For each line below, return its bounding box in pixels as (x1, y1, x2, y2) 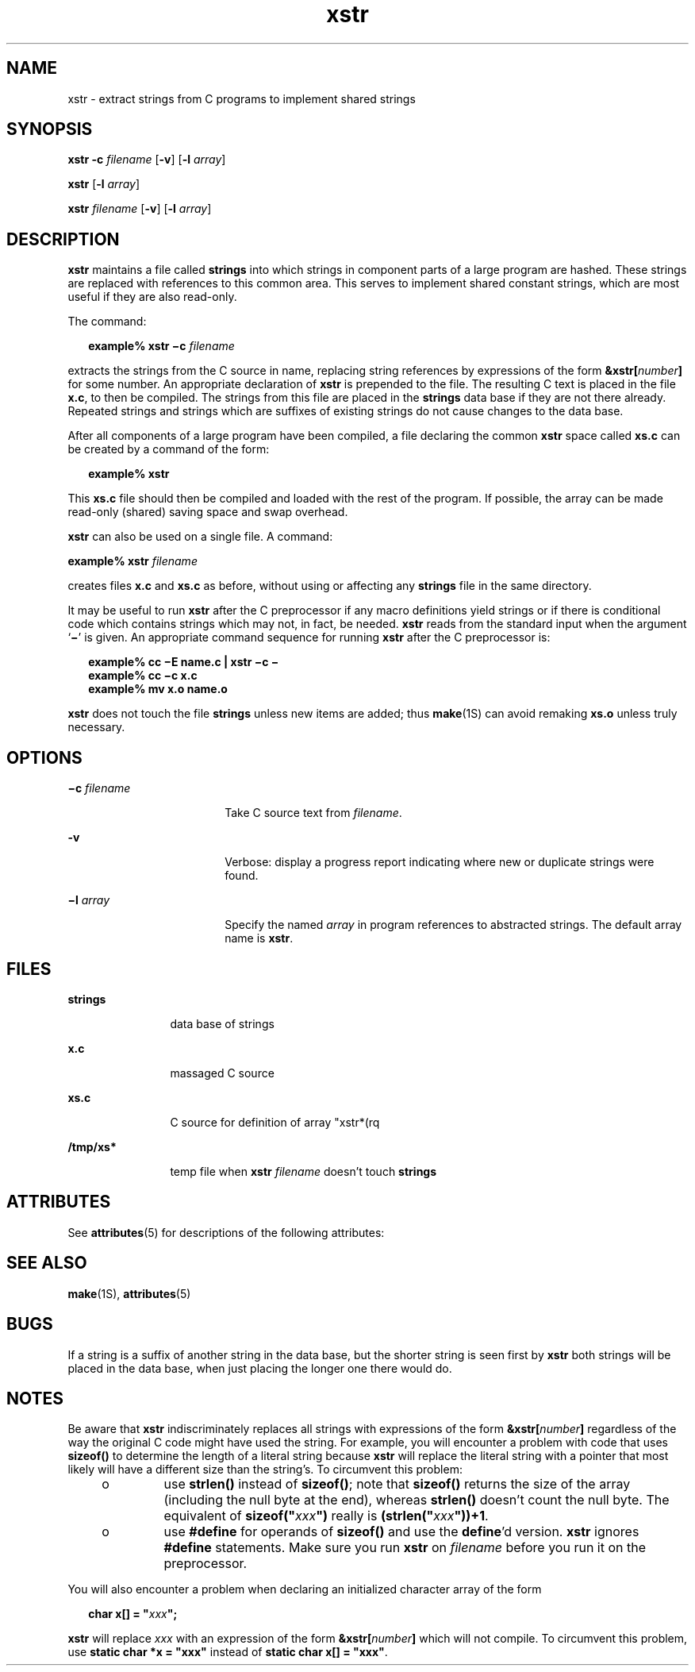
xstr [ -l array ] (67, 177, 140, 191)
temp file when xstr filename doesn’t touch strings (170, 1164, 437, 1178)
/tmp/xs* (67, 1139, 117, 1154)
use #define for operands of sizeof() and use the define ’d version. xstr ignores (163, 1524, 639, 1540)
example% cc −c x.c (88, 668, 198, 683)
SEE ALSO (6, 1253, 87, 1273)
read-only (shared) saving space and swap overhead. (67, 505, 348, 519)
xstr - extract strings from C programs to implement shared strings (67, 91, 416, 106)
